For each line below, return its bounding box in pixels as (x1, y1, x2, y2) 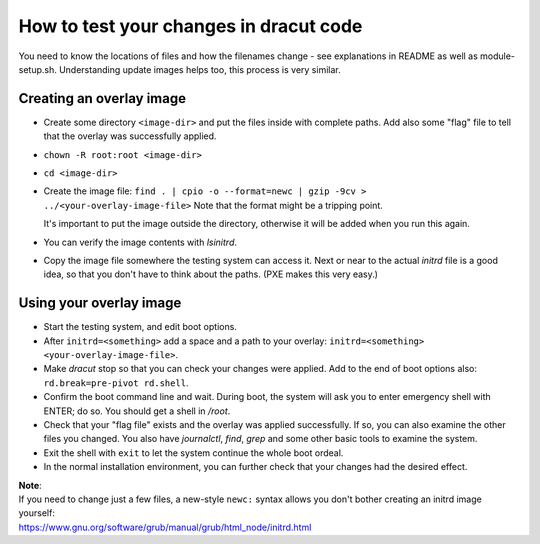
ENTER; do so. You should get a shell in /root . (43, 405, 231, 417)
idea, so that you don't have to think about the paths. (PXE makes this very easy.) (43, 268, 379, 280)
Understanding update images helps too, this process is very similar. (58, 63, 341, 75)
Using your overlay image (18, 295, 182, 312)
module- (480, 50, 515, 62)
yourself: (18, 507, 55, 519)
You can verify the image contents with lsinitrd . (43, 236, 238, 248)
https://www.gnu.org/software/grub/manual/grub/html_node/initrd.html (18, 521, 312, 533)
